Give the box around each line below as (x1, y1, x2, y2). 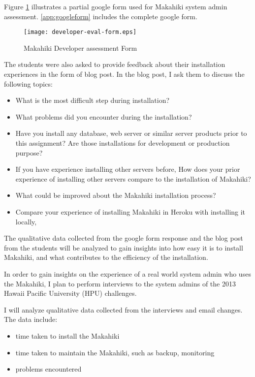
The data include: (4, 314, 58, 324)
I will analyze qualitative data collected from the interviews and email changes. (4, 304, 243, 314)
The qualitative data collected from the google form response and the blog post (4, 233, 243, 243)
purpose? (15, 147, 43, 157)
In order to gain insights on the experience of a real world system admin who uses (4, 268, 251, 279)
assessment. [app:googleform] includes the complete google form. (4, 11, 197, 21)
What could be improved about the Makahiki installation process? (15, 190, 216, 200)
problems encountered (15, 364, 82, 374)
